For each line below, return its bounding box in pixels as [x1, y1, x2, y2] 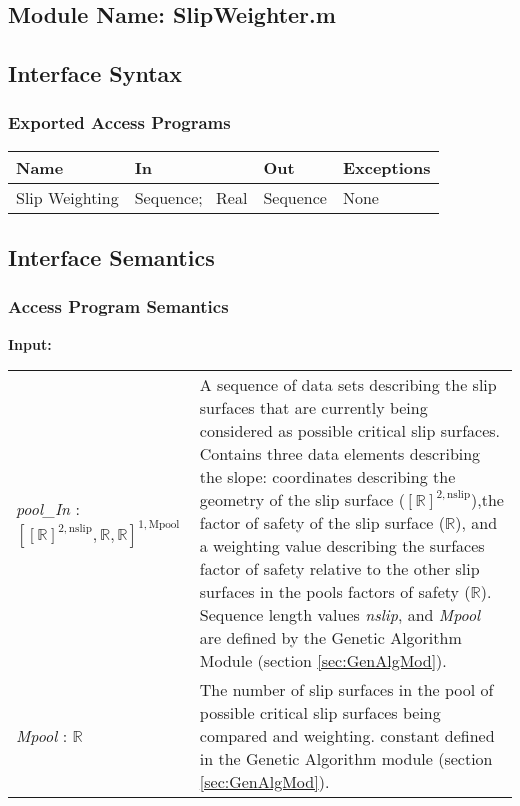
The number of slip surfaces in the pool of [199, 678, 494, 702]
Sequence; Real [134, 185, 248, 209]
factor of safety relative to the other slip [199, 557, 480, 581]
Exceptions [342, 155, 431, 179]
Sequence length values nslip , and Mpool [199, 603, 481, 627]
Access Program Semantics [8, 294, 229, 319]
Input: [8, 333, 52, 354]
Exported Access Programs [8, 110, 231, 135]
